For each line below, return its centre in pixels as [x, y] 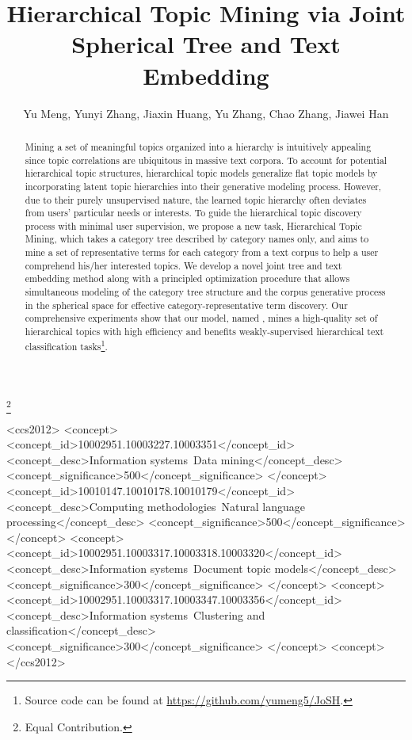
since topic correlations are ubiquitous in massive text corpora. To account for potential [206, 160]
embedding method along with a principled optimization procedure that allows [187, 278]
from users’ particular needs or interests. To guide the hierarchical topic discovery [193, 213]
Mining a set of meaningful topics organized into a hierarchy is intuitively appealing [198, 146]
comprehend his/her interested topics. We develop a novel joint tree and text [183, 265]
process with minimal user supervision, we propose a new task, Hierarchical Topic [193, 225]
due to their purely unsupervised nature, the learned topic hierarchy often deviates [196, 199]
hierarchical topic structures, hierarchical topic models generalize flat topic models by [201, 173]
